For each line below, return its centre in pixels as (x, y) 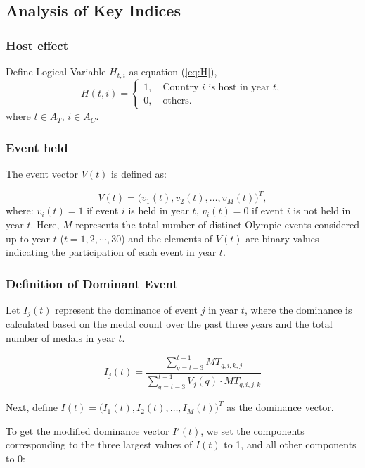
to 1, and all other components (290, 444)
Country (181, 87)
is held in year (159, 210)
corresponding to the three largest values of (99, 444)
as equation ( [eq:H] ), (173, 71)
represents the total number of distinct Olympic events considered (218, 224)
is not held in (322, 210)
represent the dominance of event (127, 309)
